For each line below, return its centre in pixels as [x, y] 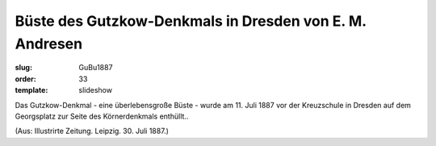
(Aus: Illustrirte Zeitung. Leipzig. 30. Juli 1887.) [92, 131]
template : [31, 90]
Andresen [49, 44]
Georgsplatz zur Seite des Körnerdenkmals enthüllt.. [102, 116]
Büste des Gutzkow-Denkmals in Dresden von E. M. [191, 21]
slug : [23, 68]
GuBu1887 [96, 68]
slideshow [96, 90]
